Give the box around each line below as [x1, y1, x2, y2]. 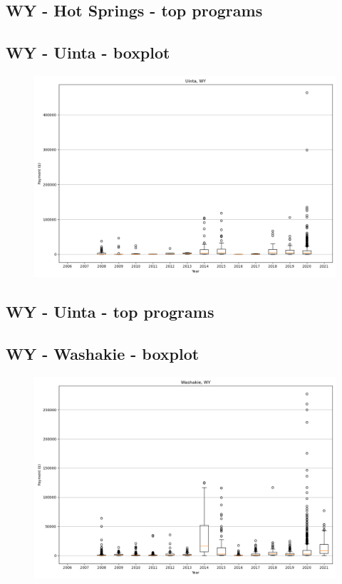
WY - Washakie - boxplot [6, 343, 199, 365]
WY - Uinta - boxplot [6, 41, 170, 64]
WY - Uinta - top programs [6, 301, 214, 323]
